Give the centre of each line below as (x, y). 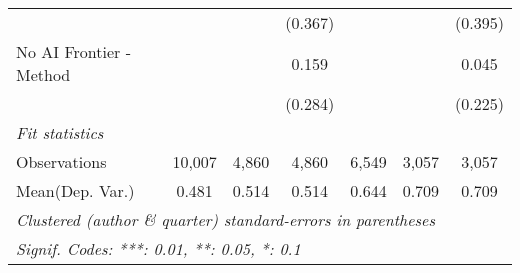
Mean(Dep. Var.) (75, 190)
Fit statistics (60, 132)
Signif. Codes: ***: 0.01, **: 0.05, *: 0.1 (158, 248)
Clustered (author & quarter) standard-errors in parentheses (225, 219)
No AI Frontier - (73, 51)
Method (43, 74)
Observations (61, 161)
